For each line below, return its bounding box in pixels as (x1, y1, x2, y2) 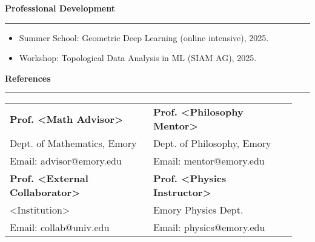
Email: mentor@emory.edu (153, 154, 265, 168)
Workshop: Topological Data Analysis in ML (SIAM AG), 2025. (19, 51, 257, 64)
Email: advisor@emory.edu (10, 154, 122, 168)
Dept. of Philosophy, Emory (153, 136, 271, 151)
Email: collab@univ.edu (10, 220, 110, 235)
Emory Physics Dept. (153, 203, 244, 217)
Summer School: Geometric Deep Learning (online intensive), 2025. (19, 31, 269, 44)
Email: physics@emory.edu (153, 220, 265, 235)
